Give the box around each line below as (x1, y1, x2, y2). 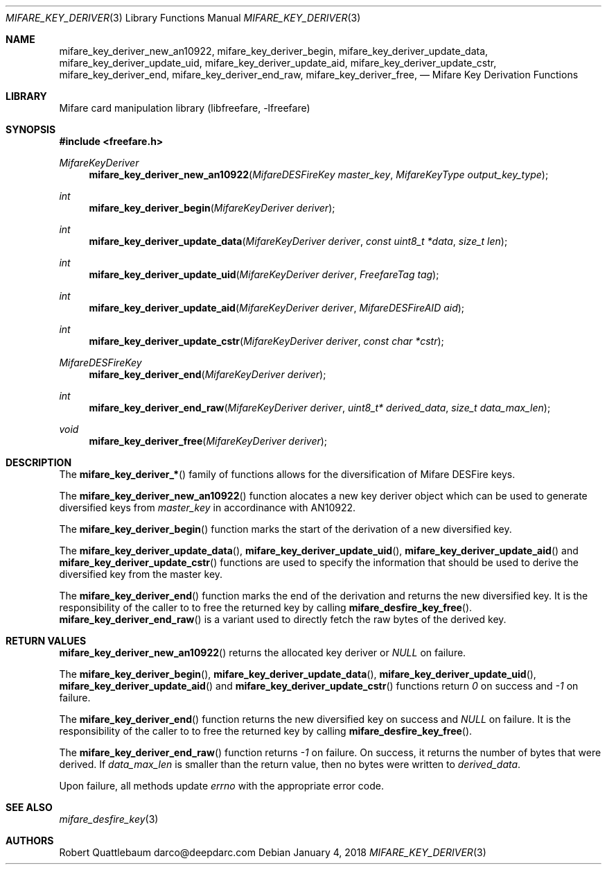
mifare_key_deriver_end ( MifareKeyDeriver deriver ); (89, 368, 326, 380)
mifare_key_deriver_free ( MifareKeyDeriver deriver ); (89, 435, 328, 447)
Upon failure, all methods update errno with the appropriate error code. (59, 780, 384, 792)
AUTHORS (6, 835, 54, 846)
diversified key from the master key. (59, 568, 223, 580)
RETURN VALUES (6, 635, 87, 647)
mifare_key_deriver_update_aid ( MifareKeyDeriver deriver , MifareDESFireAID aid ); (89, 302, 465, 314)
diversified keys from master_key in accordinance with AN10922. (59, 502, 356, 513)
